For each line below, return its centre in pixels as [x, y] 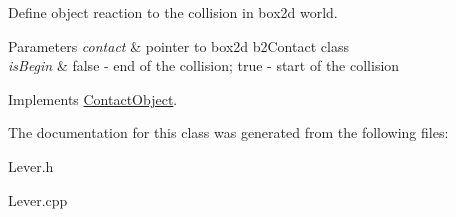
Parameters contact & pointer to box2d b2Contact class [178, 45]
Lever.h [31, 165]
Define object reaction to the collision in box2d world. [173, 12]
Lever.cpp [38, 199]
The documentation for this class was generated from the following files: [228, 132]
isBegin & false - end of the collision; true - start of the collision [204, 65]
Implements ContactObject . [93, 98]
